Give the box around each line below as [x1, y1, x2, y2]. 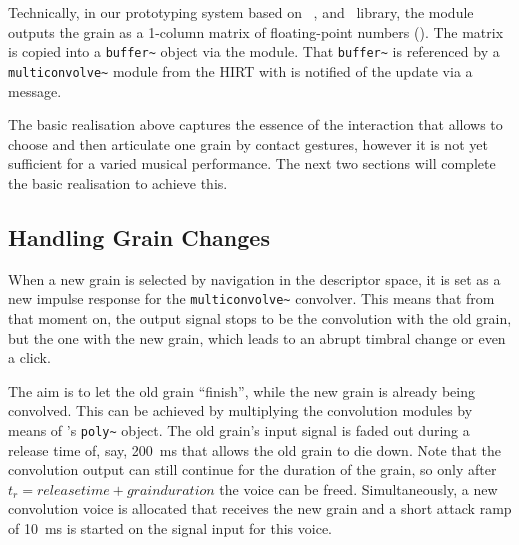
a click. [8, 347, 51, 368]
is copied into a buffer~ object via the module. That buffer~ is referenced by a [8, 41, 500, 62]
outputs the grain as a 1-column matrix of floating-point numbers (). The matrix [8, 21, 504, 42]
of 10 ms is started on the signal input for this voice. [8, 517, 333, 538]
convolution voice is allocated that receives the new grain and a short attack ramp [8, 498, 512, 519]
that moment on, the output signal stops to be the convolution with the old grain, [8, 307, 512, 328]
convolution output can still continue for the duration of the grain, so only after [8, 459, 497, 480]
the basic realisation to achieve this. [8, 172, 228, 193]
